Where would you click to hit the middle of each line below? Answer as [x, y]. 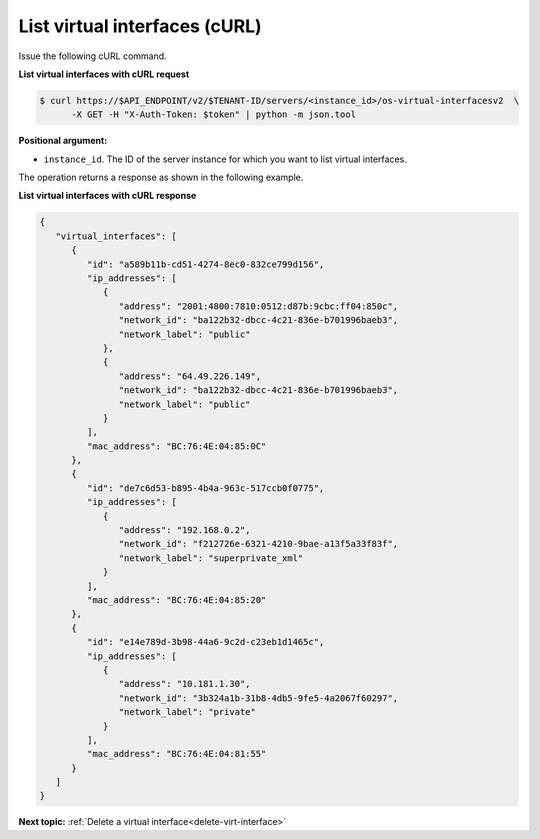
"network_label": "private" [187, 712]
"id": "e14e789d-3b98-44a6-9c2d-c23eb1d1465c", [205, 642]
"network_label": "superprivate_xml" [211, 558]
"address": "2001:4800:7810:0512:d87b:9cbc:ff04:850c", [258, 306]
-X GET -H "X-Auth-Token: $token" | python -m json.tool [214, 114]
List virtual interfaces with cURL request [104, 74]
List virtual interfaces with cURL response [107, 196]
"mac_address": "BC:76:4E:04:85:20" [176, 600]
